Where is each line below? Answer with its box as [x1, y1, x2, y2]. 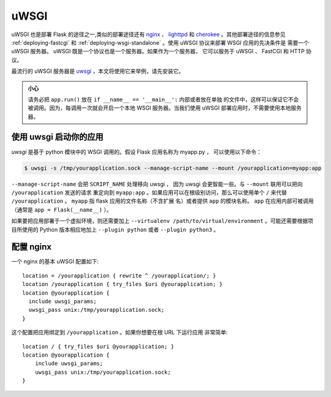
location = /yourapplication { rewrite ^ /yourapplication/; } [22, 272, 216, 279]
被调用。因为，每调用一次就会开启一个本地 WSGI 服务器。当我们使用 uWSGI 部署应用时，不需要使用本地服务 [28, 104, 302, 112]
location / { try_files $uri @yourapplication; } [22, 343, 175, 350]
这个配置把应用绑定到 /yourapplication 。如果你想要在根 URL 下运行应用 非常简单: [11, 328, 228, 336]
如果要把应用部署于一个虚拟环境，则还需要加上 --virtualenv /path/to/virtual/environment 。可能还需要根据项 [11, 217, 314, 225]
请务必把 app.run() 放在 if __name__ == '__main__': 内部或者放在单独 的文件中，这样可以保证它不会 [28, 96, 299, 103]
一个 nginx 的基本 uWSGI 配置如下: [11, 258, 99, 265]
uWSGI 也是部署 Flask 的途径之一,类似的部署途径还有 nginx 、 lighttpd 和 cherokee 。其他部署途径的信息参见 [11, 31, 286, 38]
